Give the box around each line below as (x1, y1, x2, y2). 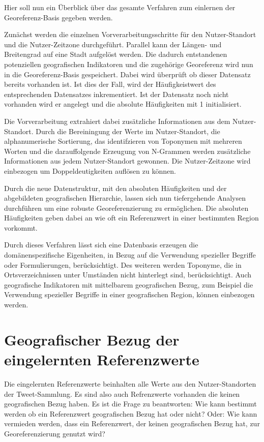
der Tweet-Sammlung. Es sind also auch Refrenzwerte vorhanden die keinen (4, 388, 240, 399)
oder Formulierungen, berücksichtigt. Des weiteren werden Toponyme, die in (4, 259, 242, 270)
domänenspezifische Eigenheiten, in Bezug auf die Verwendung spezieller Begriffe (4, 249, 256, 260)
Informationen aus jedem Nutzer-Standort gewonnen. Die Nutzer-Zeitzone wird (4, 155, 251, 166)
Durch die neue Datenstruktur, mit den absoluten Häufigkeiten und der (4, 182, 227, 193)
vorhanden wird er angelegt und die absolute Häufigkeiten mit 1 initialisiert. (4, 99, 242, 109)
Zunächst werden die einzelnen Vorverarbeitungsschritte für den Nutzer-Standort (4, 29, 256, 40)
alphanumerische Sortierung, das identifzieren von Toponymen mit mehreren (4, 136, 242, 146)
